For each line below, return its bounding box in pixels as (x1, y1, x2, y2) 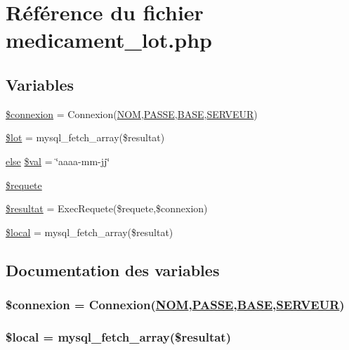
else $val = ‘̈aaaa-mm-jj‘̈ (6, 153, 110, 168)
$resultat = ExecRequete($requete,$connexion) (6, 201, 208, 216)
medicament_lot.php (6, 25, 212, 54)
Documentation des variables (6, 259, 220, 280)
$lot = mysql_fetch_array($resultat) (6, 130, 165, 145)
